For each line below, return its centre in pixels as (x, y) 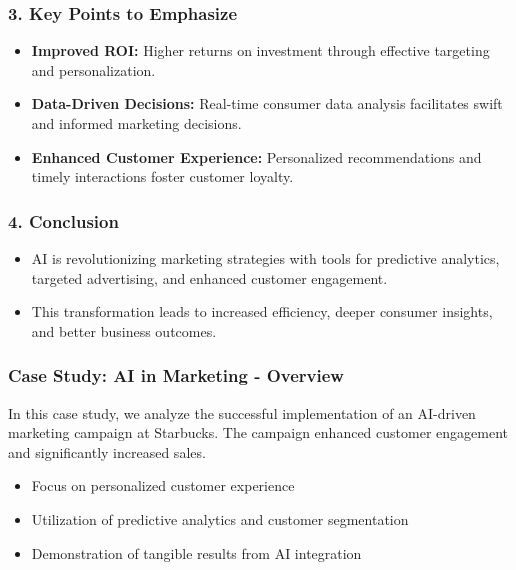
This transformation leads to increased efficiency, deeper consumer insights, (262, 311)
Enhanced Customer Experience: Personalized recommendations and (256, 156)
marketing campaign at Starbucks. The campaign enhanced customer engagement (258, 432)
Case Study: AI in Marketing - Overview (176, 375)
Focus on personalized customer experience (163, 485)
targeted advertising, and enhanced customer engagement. (209, 277)
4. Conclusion (63, 220)
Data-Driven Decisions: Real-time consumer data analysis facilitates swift (267, 103)
